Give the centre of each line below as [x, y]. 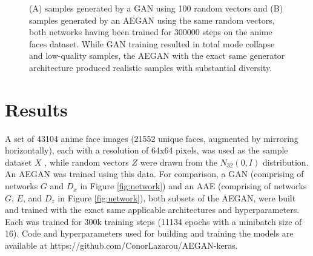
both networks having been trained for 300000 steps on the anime [151, 32]
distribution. [285, 162]
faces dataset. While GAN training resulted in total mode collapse [152, 43]
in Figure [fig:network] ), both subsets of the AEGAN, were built [177, 197]
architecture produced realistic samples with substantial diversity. [151, 67]
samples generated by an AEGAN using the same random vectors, [152, 20]
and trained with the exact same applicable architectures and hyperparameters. [152, 210]
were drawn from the [179, 162]
